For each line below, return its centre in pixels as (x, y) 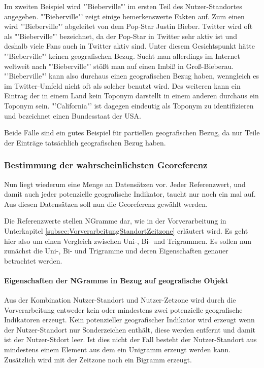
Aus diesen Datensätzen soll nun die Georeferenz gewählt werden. (106, 204)
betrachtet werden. (33, 260)
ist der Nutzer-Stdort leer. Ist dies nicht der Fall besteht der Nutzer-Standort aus (130, 339)
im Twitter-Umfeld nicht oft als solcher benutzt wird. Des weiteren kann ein (122, 85)
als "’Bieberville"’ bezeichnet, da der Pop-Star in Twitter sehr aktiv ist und (121, 36)
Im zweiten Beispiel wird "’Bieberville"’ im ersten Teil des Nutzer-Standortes (123, 6)
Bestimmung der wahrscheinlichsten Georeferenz (106, 165)
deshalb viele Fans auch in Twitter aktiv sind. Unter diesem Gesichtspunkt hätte (129, 46)
